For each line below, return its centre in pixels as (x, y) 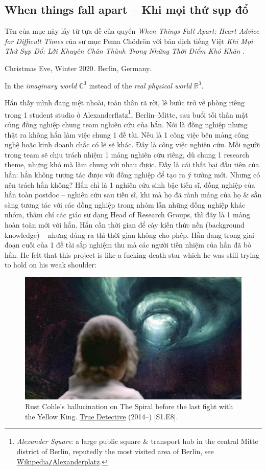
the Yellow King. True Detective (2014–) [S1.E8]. (102, 416)
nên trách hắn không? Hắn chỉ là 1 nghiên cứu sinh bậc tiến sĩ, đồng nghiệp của (130, 184)
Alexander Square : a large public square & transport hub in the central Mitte (137, 441)
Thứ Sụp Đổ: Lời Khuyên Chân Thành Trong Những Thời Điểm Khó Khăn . (125, 51)
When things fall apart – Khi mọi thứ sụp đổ (127, 9)
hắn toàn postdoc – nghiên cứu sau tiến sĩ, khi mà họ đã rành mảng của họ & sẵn (133, 195)
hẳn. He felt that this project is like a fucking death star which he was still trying (132, 254)
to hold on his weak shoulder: (51, 265)
